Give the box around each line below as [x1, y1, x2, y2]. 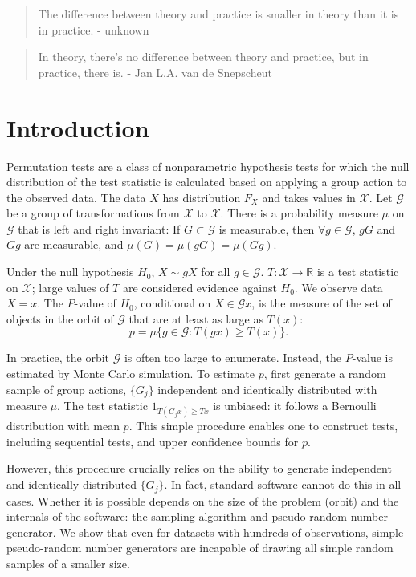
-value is [352, 349, 393, 366]
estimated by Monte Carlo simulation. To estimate [6, 365, 255, 382]
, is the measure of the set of [251, 295, 392, 311]
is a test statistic [316, 263, 399, 280]
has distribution [162, 189, 241, 205]
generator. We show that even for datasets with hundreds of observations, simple [6, 523, 404, 540]
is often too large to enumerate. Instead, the [124, 349, 342, 366]
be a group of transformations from [6, 205, 180, 221]
